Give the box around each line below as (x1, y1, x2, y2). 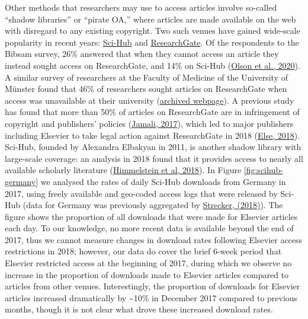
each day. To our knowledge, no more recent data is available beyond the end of (5, 222, 294, 234)
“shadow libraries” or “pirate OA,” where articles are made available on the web (5, 12, 296, 25)
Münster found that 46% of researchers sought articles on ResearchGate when (5, 82, 287, 95)
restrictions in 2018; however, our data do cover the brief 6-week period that (5, 245, 282, 257)
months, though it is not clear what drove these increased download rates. (5, 303, 273, 315)
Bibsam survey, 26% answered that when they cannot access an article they (5, 47, 279, 60)
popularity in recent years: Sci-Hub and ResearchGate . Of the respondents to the (5, 36, 299, 48)
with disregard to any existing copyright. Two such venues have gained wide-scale (5, 24, 300, 37)
